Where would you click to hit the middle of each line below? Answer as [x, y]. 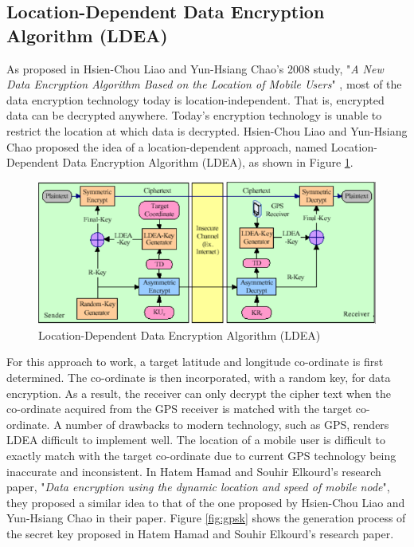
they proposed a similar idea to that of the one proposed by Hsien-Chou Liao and [206, 502]
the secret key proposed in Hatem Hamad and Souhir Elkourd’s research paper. [200, 533]
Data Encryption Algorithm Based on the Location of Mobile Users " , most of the [204, 84]
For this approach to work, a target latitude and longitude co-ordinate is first [195, 362]
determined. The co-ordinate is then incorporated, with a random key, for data [199, 378]
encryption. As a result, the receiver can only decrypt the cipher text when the [199, 393]
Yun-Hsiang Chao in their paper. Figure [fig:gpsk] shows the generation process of [206, 518]
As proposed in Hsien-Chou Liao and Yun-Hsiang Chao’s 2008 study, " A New [195, 68]
